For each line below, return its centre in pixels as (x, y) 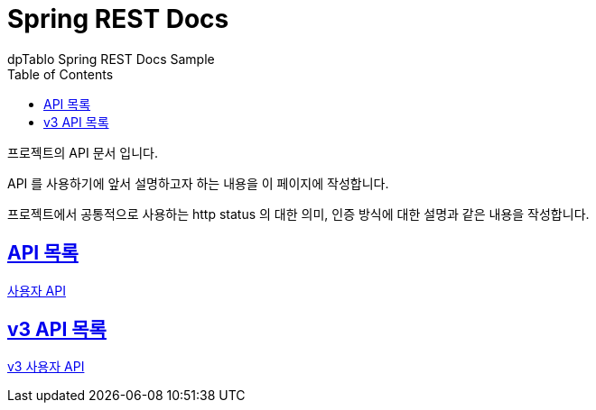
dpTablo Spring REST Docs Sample (111, 59)
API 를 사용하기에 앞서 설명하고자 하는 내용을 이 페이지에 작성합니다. (198, 183)
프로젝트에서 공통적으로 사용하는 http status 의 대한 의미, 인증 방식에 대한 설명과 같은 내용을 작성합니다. (298, 214)
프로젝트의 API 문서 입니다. (83, 152)
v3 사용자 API (46, 367)
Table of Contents (61, 74)
